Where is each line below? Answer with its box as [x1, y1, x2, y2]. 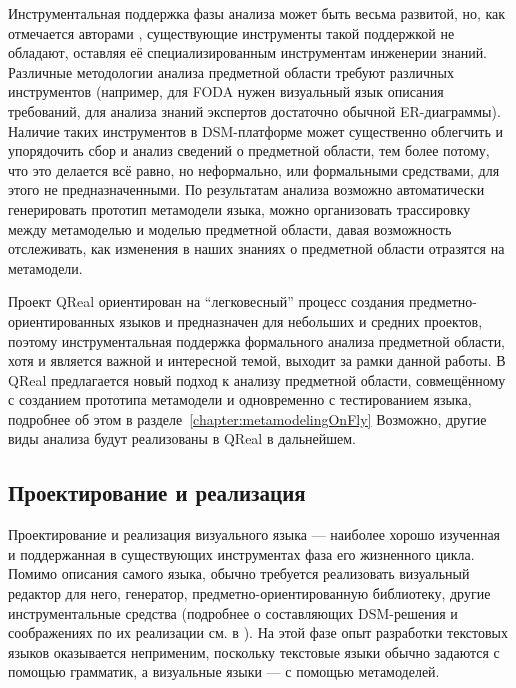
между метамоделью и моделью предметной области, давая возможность [8, 218, 452, 239]
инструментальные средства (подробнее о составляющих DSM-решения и [8, 602, 458, 623]
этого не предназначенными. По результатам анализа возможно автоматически [8, 179, 485, 200]
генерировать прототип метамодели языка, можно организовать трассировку [8, 198, 471, 219]
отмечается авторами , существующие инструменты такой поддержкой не [8, 22, 455, 43]
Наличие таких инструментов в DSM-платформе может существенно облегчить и [8, 120, 503, 141]
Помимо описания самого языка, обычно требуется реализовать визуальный [8, 563, 470, 584]
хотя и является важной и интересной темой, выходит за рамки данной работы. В [8, 350, 506, 371]
